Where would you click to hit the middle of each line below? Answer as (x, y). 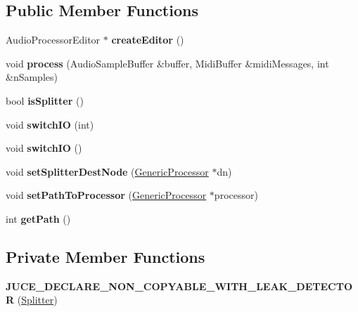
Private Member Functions (106, 256)
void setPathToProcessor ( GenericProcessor (106, 195)
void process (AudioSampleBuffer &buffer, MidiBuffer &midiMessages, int (167, 63)
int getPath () (38, 218)
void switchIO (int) (50, 124)
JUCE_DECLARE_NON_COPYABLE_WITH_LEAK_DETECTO (179, 286)
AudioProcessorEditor (53, 40)
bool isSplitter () (45, 100)
